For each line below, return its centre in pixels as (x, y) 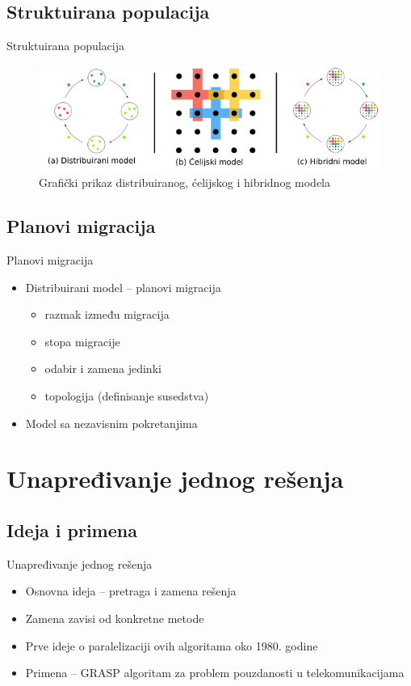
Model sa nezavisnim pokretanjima (111, 423)
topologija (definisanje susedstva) (127, 396)
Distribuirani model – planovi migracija (123, 287)
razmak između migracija (107, 314)
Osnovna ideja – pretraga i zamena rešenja (131, 591)
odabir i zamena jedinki (103, 368)
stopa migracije (82, 341)
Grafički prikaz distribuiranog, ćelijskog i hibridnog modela (185, 182)
